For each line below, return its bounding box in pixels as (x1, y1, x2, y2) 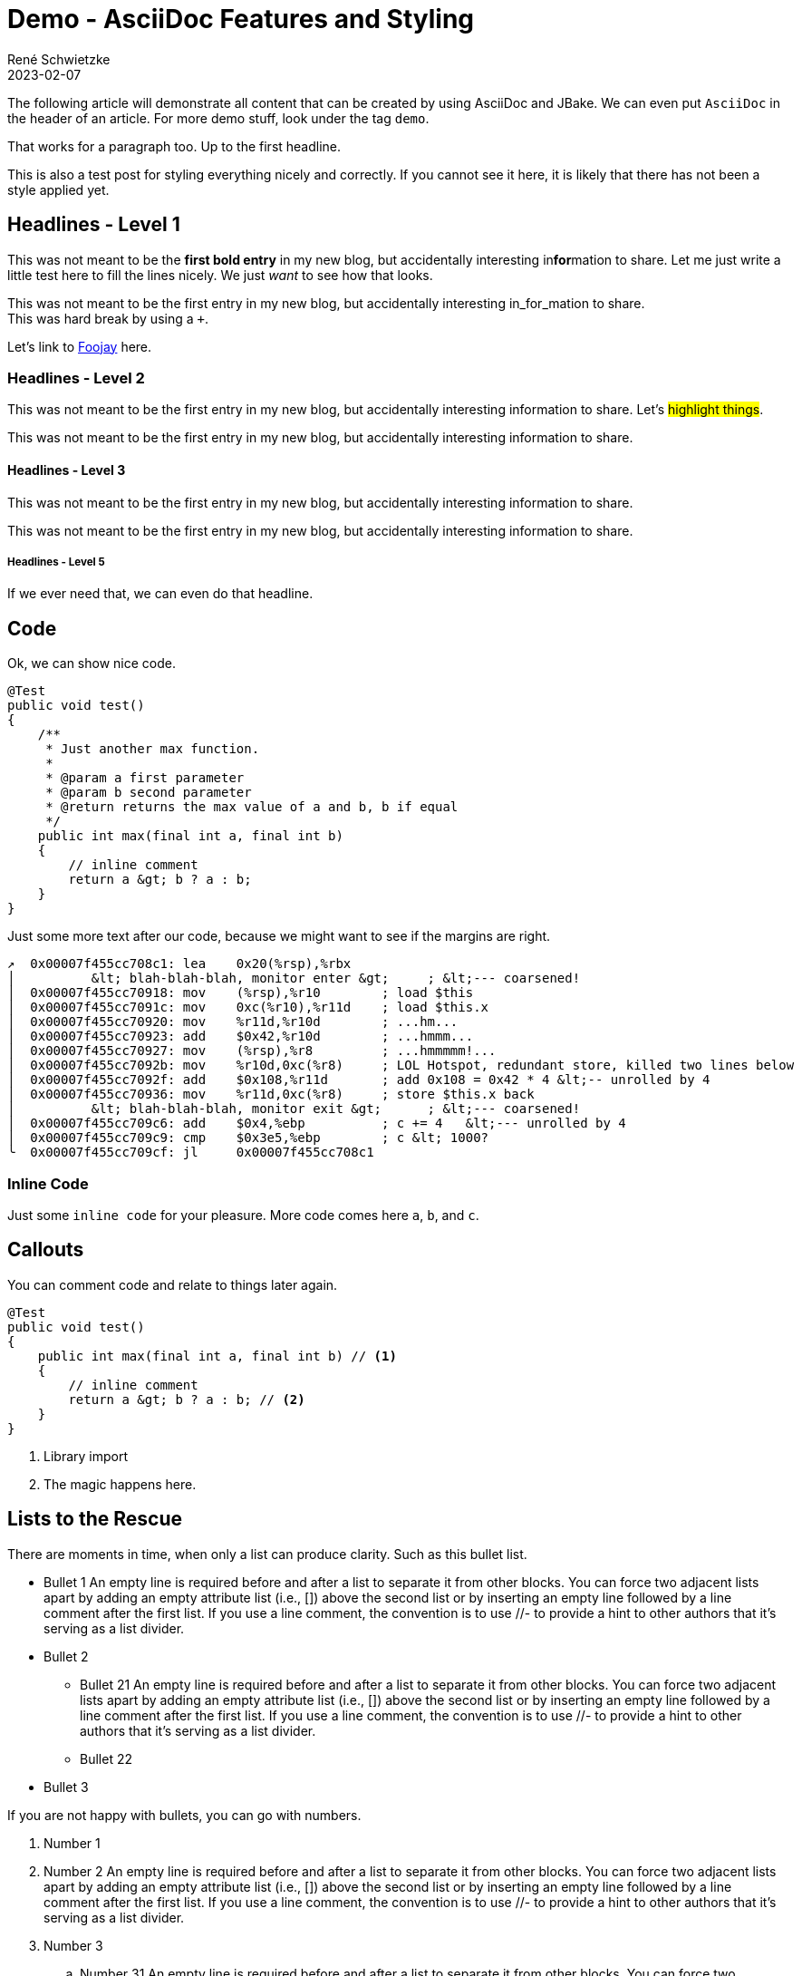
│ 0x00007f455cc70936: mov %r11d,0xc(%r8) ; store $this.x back (7, 1087, 535, 1102)
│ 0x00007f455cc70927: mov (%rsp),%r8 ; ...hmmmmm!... (7, 1043, 497, 1059)
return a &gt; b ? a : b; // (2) (68, 1391, 305, 1407)
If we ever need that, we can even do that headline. (7, 586, 314, 602)
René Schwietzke (7, 51, 111, 67)
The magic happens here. (43, 1476, 197, 1492)
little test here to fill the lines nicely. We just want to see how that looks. (7, 266, 433, 283)
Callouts (7, 1238, 84, 1262)
